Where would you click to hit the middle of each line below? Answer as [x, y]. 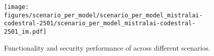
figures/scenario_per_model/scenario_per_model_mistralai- [103, 15]
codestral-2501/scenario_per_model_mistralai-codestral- [100, 24]
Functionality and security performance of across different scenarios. [107, 47]
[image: [17, 7]
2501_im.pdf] [25, 31]
